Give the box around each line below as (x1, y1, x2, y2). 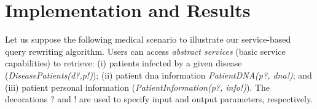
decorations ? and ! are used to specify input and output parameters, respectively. (5, 93, 313, 105)
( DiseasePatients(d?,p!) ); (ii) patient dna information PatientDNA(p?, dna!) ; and (5, 68, 312, 81)
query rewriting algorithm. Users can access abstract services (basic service (5, 44, 286, 57)
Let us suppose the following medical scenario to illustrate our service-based (5, 33, 291, 46)
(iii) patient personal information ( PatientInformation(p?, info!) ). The (5, 80, 270, 93)
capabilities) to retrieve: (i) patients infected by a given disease (5, 57, 242, 69)
